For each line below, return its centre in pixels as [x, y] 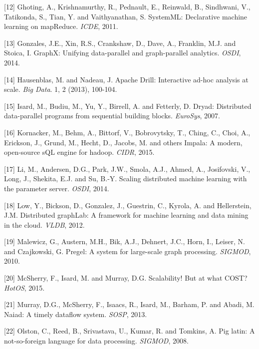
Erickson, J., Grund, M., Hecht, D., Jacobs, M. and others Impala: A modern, [123, 142]
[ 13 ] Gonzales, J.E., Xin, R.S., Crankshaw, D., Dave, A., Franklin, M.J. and [120, 43]
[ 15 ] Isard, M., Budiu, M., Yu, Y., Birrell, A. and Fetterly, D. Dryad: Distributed [128, 106]
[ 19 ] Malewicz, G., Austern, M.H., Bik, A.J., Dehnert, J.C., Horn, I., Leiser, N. [125, 241]
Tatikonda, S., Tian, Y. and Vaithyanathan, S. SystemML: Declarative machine [126, 16]
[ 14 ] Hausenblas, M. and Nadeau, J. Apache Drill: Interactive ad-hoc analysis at [126, 79]
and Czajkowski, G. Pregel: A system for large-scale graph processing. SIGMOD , [128, 251]
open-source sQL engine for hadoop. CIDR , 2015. [79, 152]
